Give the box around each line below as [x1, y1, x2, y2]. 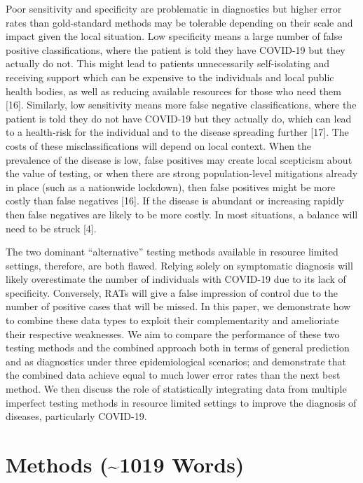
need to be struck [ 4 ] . [6, 220, 97, 235]
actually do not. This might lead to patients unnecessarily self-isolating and [6, 56, 330, 71]
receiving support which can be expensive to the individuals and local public [6, 69, 334, 84]
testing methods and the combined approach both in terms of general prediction [6, 340, 350, 355]
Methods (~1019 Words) [6, 450, 245, 478]
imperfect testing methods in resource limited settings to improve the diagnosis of [6, 395, 357, 409]
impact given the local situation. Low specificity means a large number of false [6, 29, 343, 43]
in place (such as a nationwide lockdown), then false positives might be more [6, 179, 336, 194]
